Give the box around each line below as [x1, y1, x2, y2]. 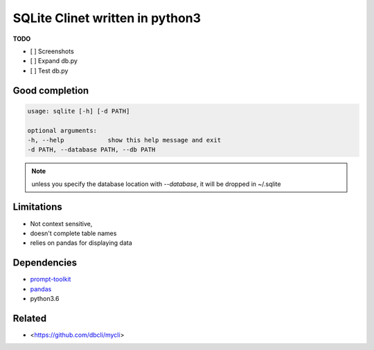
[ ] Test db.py [30, 66, 69, 75]
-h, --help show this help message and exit [27, 136, 222, 144]
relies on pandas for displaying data [30, 239, 133, 247]
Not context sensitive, [30, 219, 93, 228]
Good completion [12, 84, 89, 96]
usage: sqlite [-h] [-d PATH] [27, 107, 130, 115]
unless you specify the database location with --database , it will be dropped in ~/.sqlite [31, 180, 281, 188]
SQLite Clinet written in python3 [12, 10, 201, 26]
